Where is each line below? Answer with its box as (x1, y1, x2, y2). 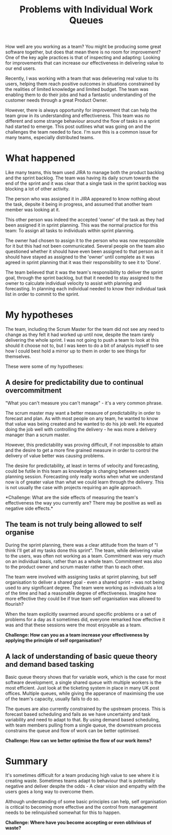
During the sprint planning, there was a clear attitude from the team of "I (5, 542, 158, 548)
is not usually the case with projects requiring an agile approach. (5, 484, 142, 490)
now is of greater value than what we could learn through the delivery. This (5, 479, 164, 485)
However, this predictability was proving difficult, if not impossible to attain (5, 441, 163, 448)
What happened (5, 153, 75, 164)
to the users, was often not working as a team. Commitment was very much (5, 552, 165, 559)
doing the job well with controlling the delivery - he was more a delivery (5, 426, 157, 432)
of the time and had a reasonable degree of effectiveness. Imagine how (5, 590, 157, 596)
